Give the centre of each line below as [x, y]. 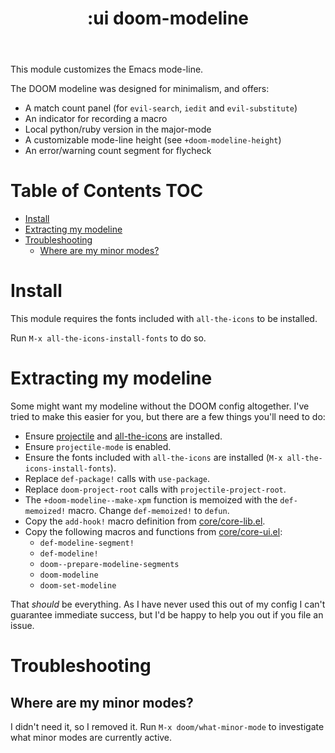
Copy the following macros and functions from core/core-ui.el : [153, 531]
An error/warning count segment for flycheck [118, 151]
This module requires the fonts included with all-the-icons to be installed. [164, 319]
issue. [22, 625]
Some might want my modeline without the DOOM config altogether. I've [160, 406]
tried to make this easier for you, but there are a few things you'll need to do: [168, 416]
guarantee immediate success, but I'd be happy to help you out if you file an [167, 615]
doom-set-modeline [78, 586]
